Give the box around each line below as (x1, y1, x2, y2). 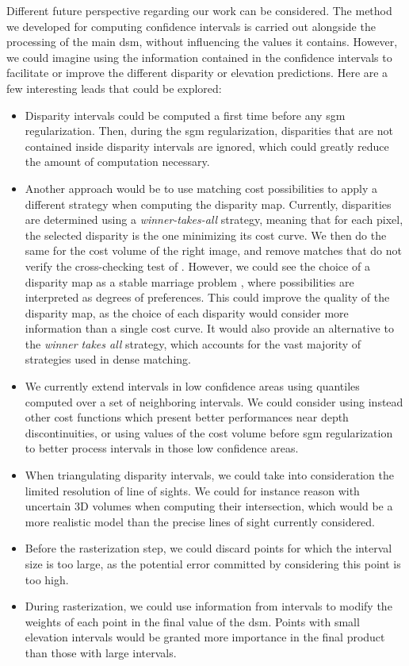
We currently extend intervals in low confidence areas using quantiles (25, 378, 360, 395)
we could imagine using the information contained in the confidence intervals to (6, 48, 392, 65)
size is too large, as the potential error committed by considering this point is (25, 556, 401, 572)
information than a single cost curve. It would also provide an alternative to (25, 320, 394, 337)
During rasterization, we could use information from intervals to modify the (25, 598, 392, 614)
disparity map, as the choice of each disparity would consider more (25, 304, 349, 321)
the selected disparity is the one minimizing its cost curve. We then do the (25, 226, 387, 243)
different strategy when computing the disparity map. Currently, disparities (25, 195, 392, 212)
